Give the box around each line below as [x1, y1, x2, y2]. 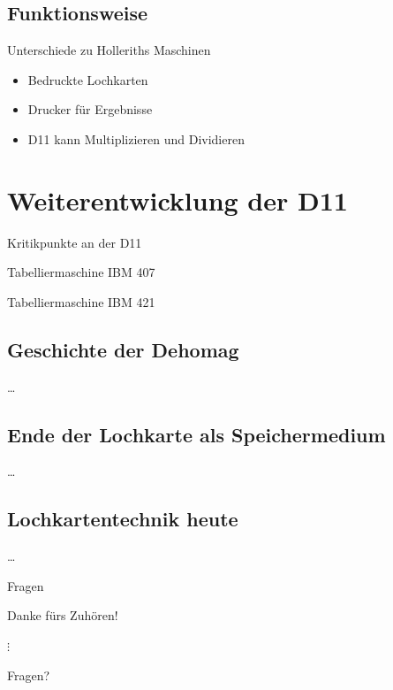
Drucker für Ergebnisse [27, 100, 153, 119]
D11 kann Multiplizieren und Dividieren [27, 129, 245, 148]
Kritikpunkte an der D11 [7, 233, 142, 251]
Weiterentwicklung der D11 [7, 181, 348, 218]
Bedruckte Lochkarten [27, 70, 148, 88]
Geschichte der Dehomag [7, 335, 239, 363]
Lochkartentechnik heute [7, 505, 238, 533]
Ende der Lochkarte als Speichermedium [7, 420, 386, 448]
